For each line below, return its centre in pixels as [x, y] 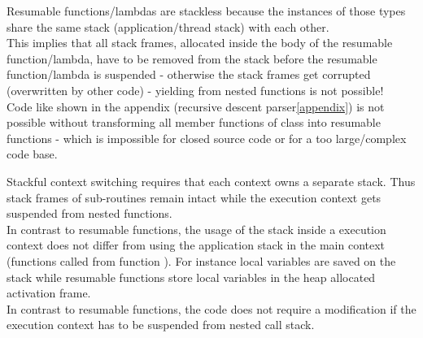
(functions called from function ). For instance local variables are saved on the [201, 260]
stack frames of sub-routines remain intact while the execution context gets [194, 197]
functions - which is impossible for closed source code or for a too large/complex [207, 138]
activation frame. [49, 293]
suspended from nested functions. [89, 213]
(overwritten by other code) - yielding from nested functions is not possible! [195, 90]
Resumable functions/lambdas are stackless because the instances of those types [206, 11]
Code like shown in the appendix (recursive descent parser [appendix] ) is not [196, 106]
